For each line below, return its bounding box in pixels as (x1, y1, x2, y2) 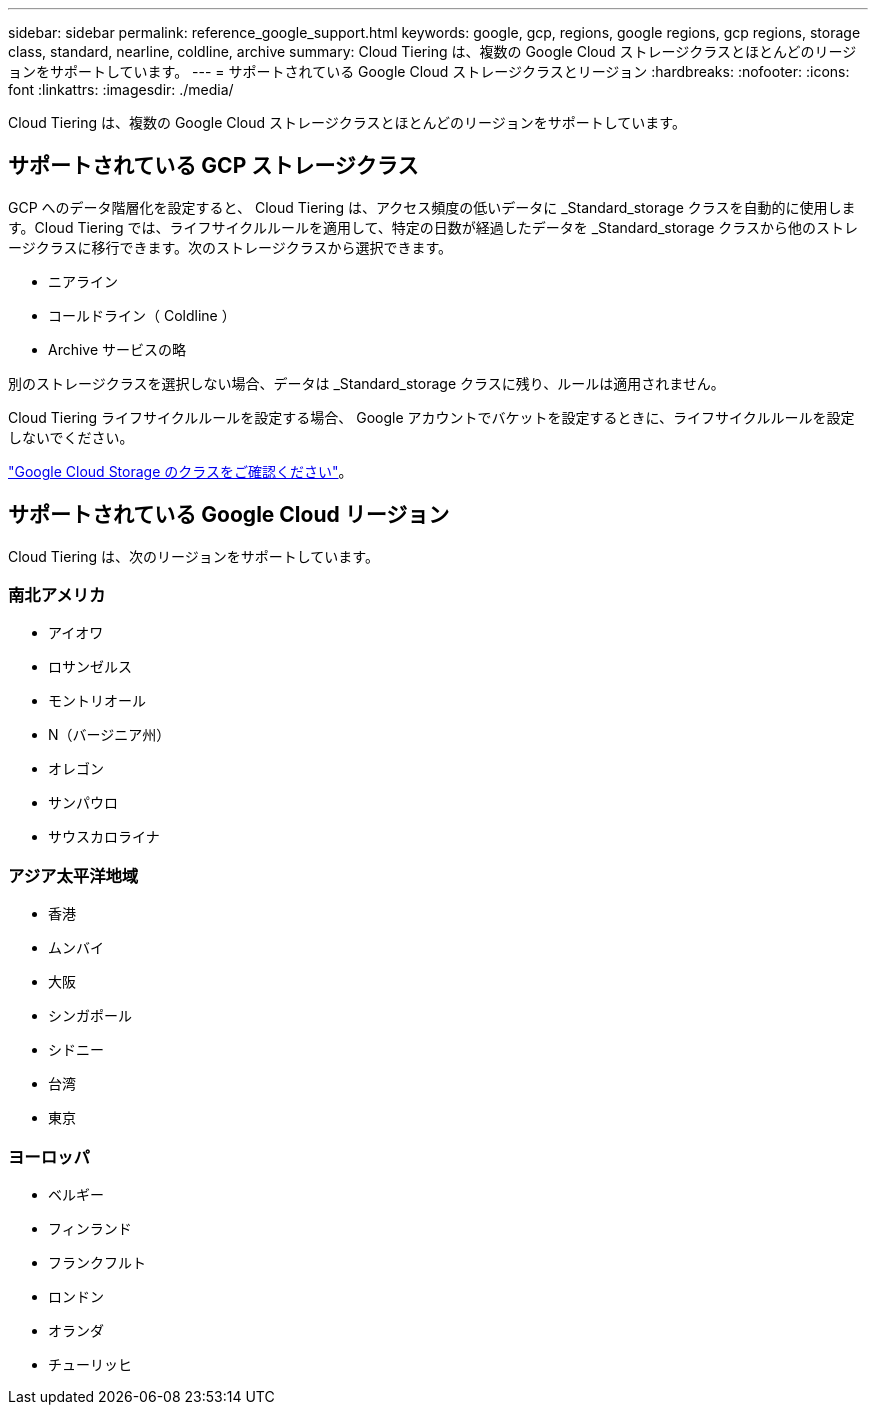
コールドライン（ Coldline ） (48, 306, 236, 324)
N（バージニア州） (48, 726, 171, 744)
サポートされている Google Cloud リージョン (8, 502, 450, 528)
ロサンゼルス (48, 658, 132, 676)
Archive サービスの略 (48, 340, 187, 358)
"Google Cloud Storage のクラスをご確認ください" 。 (8, 462, 353, 480)
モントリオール (48, 692, 146, 710)
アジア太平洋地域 (8, 865, 139, 886)
